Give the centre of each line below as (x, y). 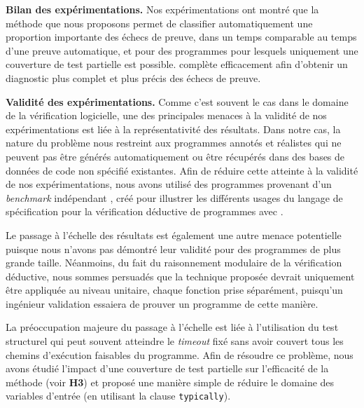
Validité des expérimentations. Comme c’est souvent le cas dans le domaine (177, 101)
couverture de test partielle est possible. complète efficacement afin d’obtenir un (177, 64)
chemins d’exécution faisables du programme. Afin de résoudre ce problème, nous (180, 354)
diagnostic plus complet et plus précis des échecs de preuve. (133, 77)
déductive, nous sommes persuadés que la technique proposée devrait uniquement (180, 276)
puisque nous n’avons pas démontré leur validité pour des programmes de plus (173, 249)
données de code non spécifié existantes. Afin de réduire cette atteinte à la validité (182, 170)
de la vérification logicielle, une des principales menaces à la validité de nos (166, 115)
